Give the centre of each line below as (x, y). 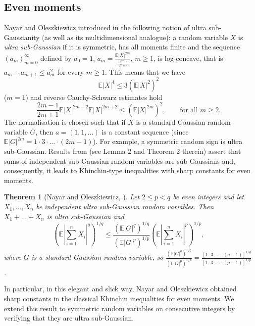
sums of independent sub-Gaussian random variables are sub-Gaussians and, (120, 161)
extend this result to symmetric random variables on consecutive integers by (120, 308)
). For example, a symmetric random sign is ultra (168, 141)
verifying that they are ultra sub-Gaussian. (69, 318)
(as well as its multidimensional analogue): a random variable (135, 37)
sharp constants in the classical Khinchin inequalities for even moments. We (119, 299)
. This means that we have (145, 71)
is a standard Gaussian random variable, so (97, 257)
